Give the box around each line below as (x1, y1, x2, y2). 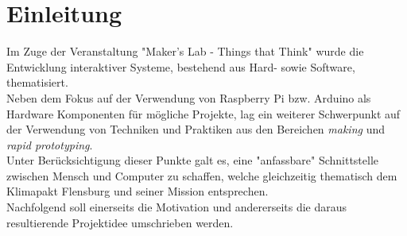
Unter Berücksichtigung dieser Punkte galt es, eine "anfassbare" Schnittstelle (6, 152, 379, 168)
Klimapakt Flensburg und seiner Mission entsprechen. (6, 183, 269, 199)
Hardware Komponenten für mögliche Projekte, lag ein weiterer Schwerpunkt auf (6, 105, 401, 122)
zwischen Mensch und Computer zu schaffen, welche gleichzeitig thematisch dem (6, 167, 397, 184)
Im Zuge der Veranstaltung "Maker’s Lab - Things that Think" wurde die (6, 43, 364, 60)
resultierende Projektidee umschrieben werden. (6, 214, 234, 230)
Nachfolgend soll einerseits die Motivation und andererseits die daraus (6, 199, 347, 215)
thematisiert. (6, 74, 68, 91)
